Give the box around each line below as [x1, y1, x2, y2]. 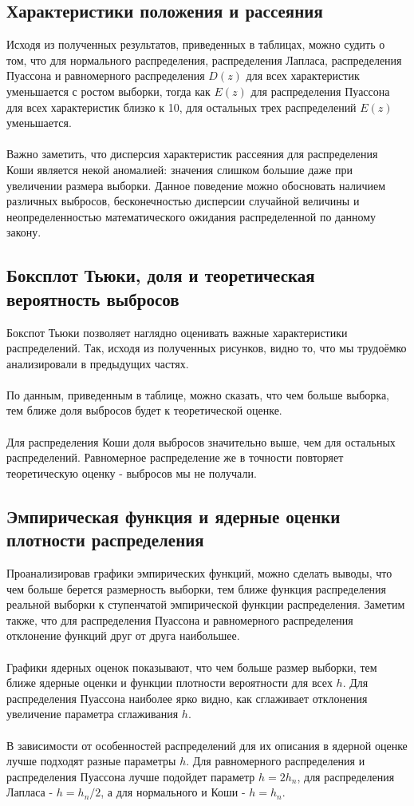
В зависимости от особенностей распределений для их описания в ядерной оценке [6, 737, 408, 753]
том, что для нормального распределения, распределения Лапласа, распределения [6, 51, 402, 68]
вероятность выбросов [6, 286, 179, 311]
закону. [6, 224, 41, 240]
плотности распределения [6, 527, 204, 552]
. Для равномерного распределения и [186, 752, 365, 769]
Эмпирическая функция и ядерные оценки [6, 503, 341, 528]
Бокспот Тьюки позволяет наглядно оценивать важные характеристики [6, 324, 348, 340]
